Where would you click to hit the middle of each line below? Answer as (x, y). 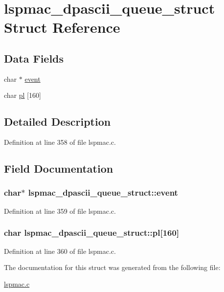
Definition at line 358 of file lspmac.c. (60, 142)
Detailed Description (57, 122)
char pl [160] (22, 95)
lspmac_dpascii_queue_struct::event (103, 192)
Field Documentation (59, 168)
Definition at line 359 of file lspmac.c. (60, 211)
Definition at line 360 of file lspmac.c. (60, 251)
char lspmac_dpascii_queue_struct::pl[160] (92, 233)
